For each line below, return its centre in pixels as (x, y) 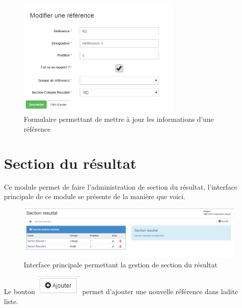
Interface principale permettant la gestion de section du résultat (121, 264)
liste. (11, 301)
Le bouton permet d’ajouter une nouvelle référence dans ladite (121, 291)
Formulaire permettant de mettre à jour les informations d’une (119, 119)
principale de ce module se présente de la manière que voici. (95, 196)
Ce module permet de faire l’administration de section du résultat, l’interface (121, 186)
